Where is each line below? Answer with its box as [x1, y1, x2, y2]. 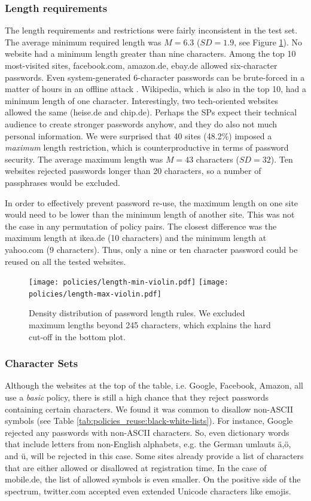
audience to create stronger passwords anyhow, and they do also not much [5, 117, 278, 130]
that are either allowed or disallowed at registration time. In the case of [5, 461, 267, 473]
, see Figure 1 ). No [234, 35, 303, 48]
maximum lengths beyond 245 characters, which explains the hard [29, 319, 271, 331]
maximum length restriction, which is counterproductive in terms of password [5, 141, 289, 154]
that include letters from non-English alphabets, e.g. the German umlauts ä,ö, [5, 438, 291, 450]
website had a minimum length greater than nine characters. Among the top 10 [5, 47, 296, 60]
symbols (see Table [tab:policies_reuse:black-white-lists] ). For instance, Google [5, 414, 293, 427]
